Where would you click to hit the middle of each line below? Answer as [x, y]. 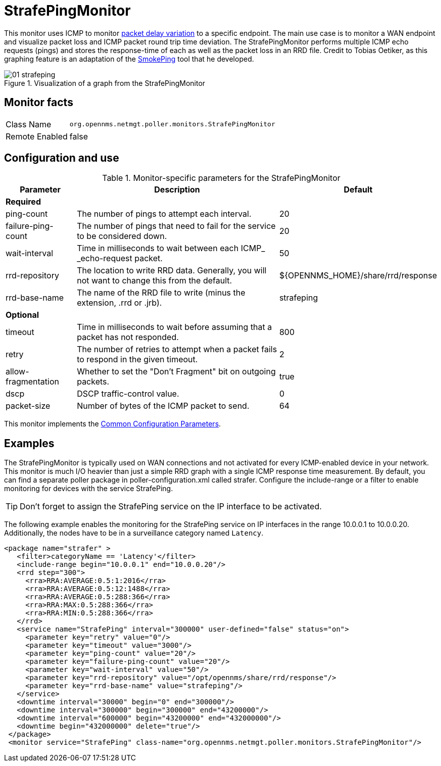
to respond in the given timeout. [137, 360]
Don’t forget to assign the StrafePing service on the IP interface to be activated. [171, 507]
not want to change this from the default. [155, 281]
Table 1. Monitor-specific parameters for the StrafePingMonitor [221, 178]
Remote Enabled [37, 136]
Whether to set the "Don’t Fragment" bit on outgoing [176, 372]
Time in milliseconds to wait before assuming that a [175, 327]
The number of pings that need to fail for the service [176, 226]
